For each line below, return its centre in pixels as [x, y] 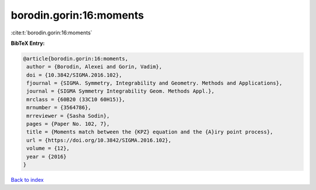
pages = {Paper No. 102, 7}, [68, 124]
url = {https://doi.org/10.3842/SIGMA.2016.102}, [99, 140]
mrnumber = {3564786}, [59, 108]
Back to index [27, 180]
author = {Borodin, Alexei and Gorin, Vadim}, [94, 67]
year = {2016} [47, 156]
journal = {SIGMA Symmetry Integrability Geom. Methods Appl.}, [121, 91]
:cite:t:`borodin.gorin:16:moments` [52, 33]
